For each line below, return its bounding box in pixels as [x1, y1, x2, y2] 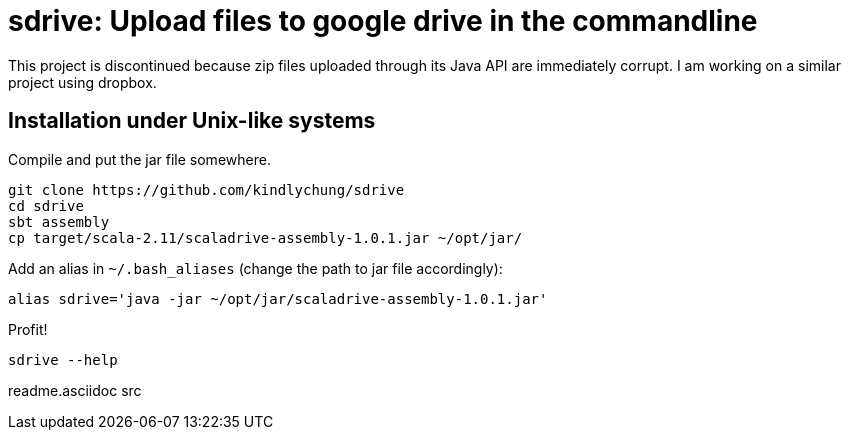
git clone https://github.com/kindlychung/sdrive [8, 181, 405, 198]
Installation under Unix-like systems [8, 108, 376, 134]
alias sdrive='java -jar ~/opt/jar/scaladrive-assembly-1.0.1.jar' [8, 290, 548, 307]
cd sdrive [8, 197, 84, 214]
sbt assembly [8, 213, 110, 230]
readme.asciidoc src [8, 381, 142, 399]
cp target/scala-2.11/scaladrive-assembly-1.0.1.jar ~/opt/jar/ [8, 229, 523, 246]
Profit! [8, 320, 48, 338]
